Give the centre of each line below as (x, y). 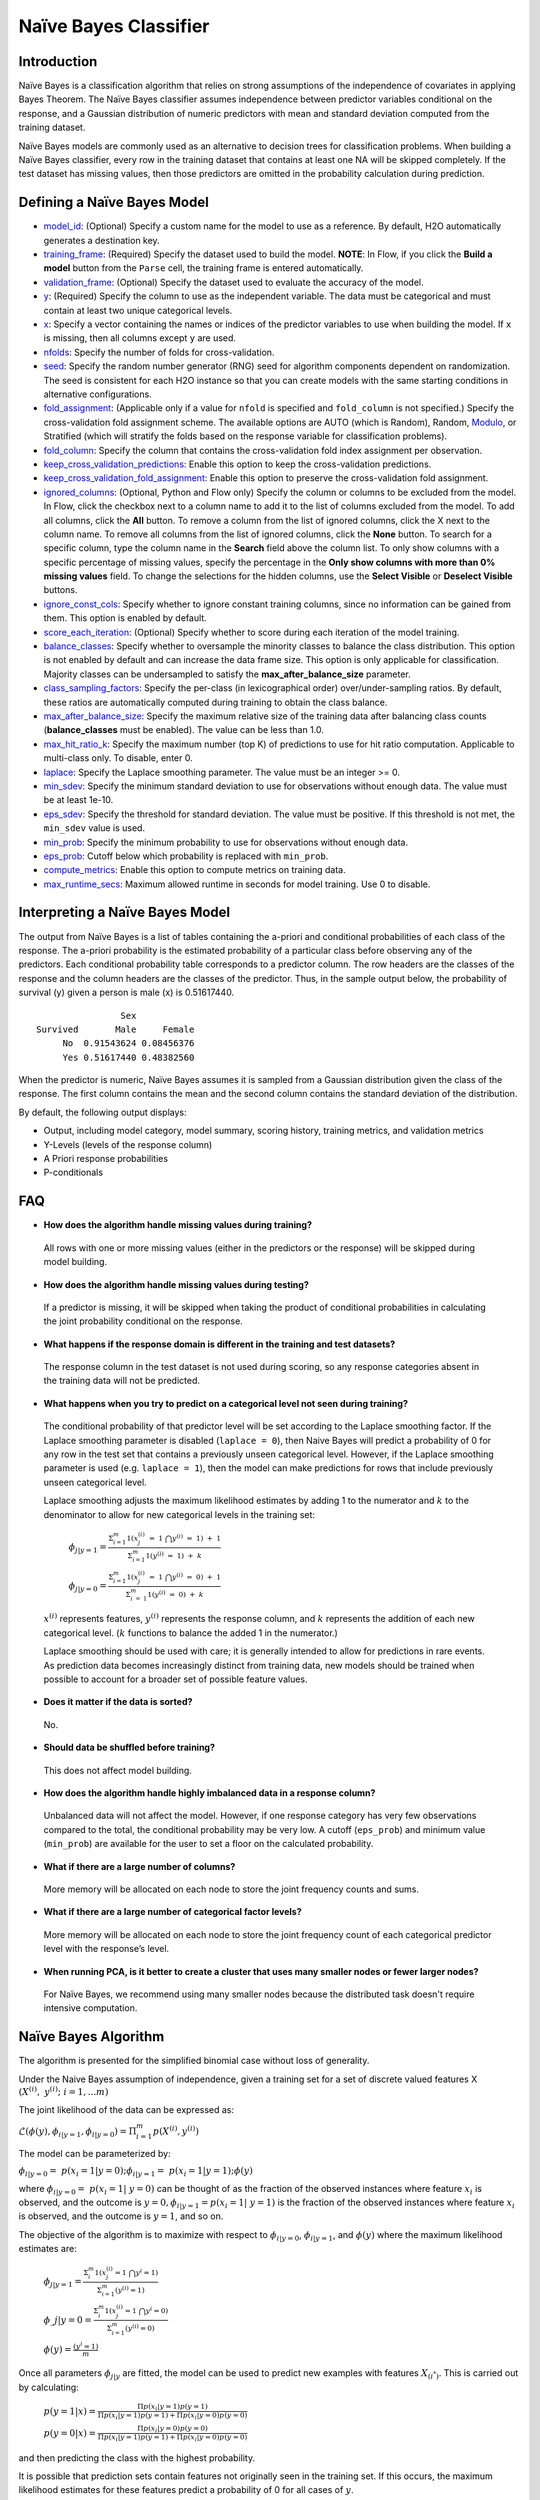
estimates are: (47, 2249)
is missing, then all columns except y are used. (140, 338)
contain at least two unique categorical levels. (138, 310)
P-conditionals (73, 1172)
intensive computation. (90, 2008)
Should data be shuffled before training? (129, 1747)
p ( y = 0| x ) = (70, 2433)
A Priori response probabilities (106, 1159)
